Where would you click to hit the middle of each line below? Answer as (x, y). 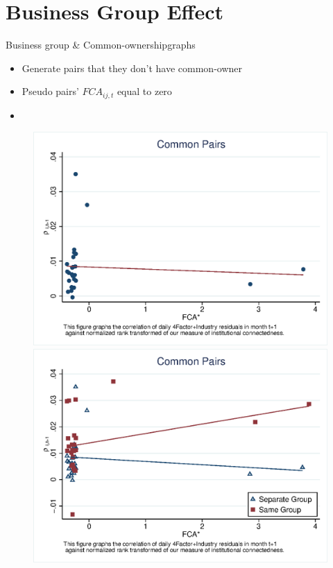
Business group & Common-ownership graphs (101, 45)
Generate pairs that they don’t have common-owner (132, 68)
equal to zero (144, 91)
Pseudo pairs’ (50, 91)
